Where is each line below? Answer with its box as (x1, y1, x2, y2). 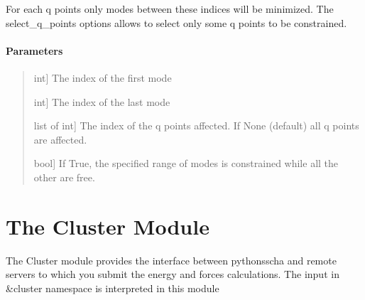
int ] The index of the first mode (33, 70, 172, 85)
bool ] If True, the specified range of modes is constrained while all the (33, 156, 339, 171)
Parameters (6, 43, 63, 58)
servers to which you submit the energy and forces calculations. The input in (6, 267, 339, 282)
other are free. (33, 169, 95, 184)
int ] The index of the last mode (33, 94, 170, 109)
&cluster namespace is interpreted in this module (6, 280, 219, 295)
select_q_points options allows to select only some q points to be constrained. (6, 15, 347, 30)
